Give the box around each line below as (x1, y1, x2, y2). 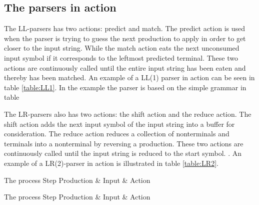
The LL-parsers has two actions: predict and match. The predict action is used (4, 23, 245, 34)
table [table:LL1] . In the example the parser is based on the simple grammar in (4, 82, 246, 92)
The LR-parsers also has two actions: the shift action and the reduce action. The (4, 108, 251, 119)
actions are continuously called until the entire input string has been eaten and (4, 62, 246, 73)
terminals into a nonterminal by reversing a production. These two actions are (4, 138, 243, 148)
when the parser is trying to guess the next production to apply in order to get (4, 33, 246, 43)
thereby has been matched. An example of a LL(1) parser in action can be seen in (4, 72, 255, 83)
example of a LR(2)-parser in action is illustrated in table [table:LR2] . (4, 157, 218, 168)
